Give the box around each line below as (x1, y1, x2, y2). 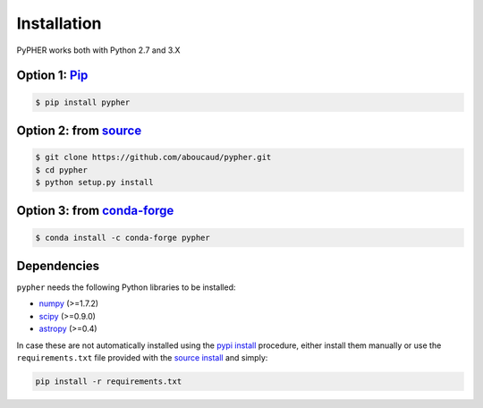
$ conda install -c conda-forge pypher (35, 233, 210, 242)
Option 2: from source (16, 123, 142, 138)
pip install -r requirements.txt (35, 376, 182, 387)
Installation (16, 13, 102, 33)
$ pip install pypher (35, 97, 131, 107)
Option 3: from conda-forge (16, 203, 174, 218)
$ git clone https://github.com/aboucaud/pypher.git (35, 152, 272, 163)
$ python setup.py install (35, 177, 154, 187)
